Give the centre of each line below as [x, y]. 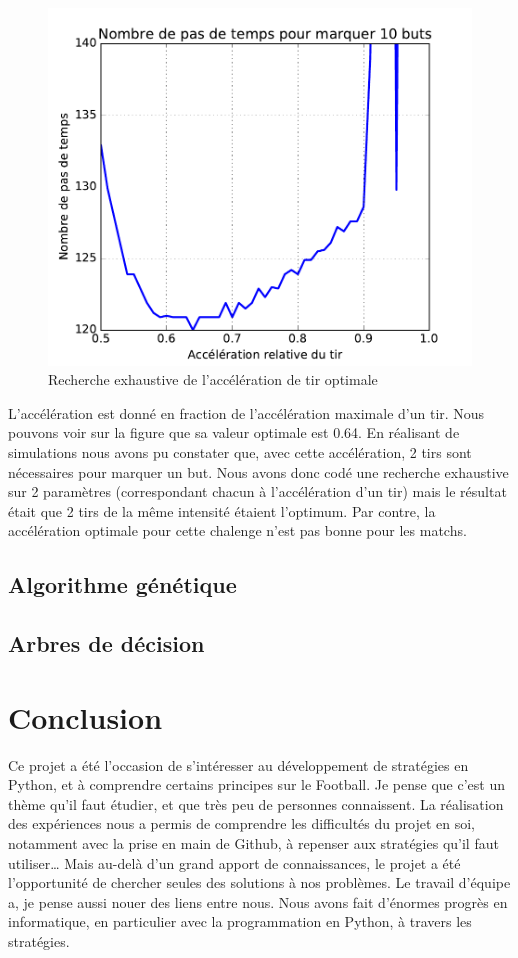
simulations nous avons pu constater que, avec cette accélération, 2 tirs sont [240, 452]
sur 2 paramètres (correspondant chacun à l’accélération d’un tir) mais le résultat [257, 491]
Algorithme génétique [122, 584]
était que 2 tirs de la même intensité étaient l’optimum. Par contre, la [222, 510]
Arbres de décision [106, 643]
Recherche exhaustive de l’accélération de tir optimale [213, 379]
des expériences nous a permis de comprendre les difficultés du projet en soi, [241, 823]
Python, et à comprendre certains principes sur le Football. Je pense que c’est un [256, 784]
